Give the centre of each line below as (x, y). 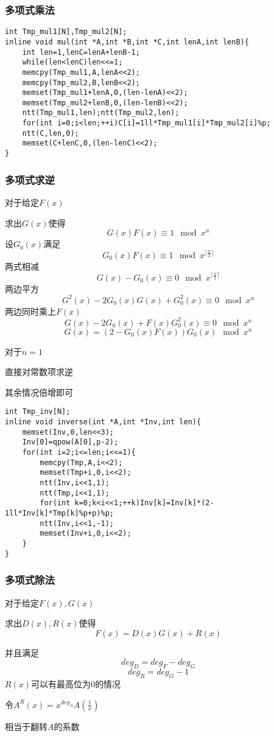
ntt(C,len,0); (51, 133)
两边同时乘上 (30, 311)
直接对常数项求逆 (39, 372)
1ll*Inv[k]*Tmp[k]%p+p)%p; (59, 513)
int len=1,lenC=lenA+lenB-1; (81, 52)
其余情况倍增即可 (39, 392)
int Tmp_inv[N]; (38, 412)
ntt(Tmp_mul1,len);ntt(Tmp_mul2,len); (101, 113)
